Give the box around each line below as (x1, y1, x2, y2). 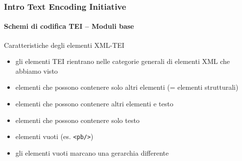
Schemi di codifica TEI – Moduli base (4, 21, 134, 31)
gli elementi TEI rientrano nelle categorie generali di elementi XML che (15, 56, 230, 66)
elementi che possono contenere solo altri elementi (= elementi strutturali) (15, 82, 239, 92)
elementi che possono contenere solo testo (15, 115, 140, 125)
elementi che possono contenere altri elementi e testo (15, 99, 173, 109)
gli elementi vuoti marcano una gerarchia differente (15, 147, 169, 158)
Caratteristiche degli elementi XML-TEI (4, 40, 124, 50)
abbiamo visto (15, 65, 58, 76)
